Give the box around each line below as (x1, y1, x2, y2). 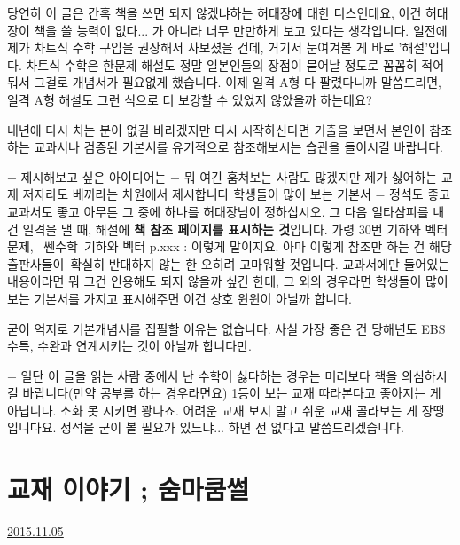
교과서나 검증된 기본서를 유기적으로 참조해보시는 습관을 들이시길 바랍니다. (34, 138, 443, 156)
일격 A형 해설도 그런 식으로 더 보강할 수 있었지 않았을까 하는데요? (7, 90, 372, 108)
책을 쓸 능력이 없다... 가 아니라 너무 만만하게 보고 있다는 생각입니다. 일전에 (34, 20, 448, 39)
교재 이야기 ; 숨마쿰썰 (7, 470, 249, 507)
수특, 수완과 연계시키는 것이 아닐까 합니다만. (7, 336, 252, 355)
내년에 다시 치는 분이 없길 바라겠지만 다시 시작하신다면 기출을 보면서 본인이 (7, 120, 425, 138)
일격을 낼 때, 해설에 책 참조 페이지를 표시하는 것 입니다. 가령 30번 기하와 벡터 (22, 219, 448, 238)
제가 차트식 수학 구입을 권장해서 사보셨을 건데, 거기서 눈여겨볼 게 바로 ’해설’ (7, 38, 429, 57)
